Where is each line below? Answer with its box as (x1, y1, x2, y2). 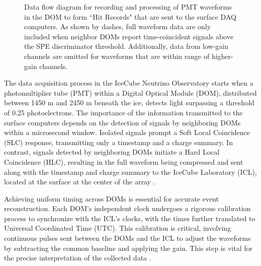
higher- (211, 50, 233, 61)
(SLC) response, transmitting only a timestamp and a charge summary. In (4, 137, 233, 147)
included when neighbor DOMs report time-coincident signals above (24, 31, 233, 41)
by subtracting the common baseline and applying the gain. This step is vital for (4, 242, 252, 253)
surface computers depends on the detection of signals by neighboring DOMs (4, 117, 241, 127)
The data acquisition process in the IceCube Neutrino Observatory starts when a (4, 78, 253, 88)
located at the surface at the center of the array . (4, 176, 155, 187)
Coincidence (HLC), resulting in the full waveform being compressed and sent (4, 156, 243, 167)
